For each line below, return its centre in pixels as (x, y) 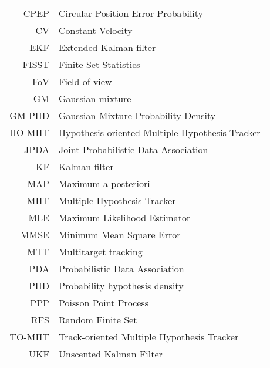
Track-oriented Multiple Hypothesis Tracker (149, 337)
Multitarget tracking (101, 251)
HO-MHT (30, 132)
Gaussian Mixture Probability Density (137, 115)
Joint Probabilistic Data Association (134, 149)
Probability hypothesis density (121, 286)
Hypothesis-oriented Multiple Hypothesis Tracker (160, 132)
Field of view (85, 81)
